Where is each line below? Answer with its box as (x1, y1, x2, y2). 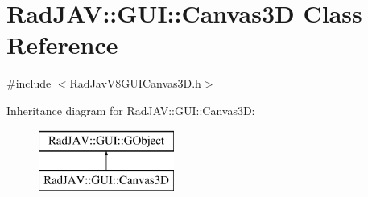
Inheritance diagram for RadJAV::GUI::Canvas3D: (6, 101, 255, 118)
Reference (6, 28, 118, 61)
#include (6, 75, 52, 92)
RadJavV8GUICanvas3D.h (69, 75, 201, 92)
